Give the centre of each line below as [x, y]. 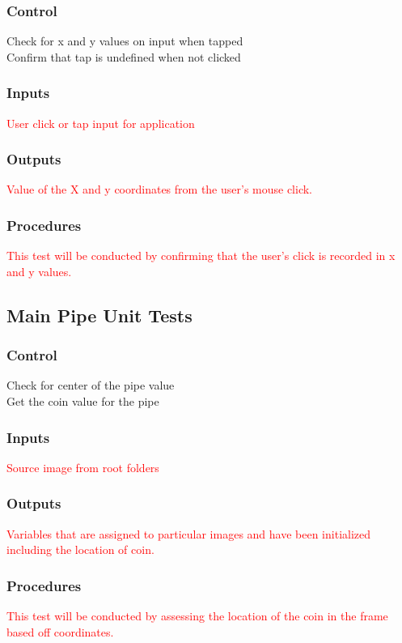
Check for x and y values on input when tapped [125, 41]
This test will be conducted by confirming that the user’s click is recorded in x [201, 255]
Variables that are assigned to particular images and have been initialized [189, 533]
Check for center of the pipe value [91, 385]
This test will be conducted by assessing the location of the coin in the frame [197, 616]
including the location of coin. [80, 549]
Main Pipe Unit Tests [99, 315]
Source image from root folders [83, 467]
